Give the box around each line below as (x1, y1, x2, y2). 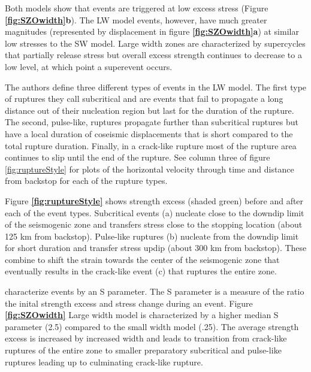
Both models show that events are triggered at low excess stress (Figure (5, 2, 268, 14)
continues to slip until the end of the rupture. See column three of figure (5, 151, 270, 164)
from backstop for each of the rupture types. (5, 174, 168, 187)
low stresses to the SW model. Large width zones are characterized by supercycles (5, 37, 306, 49)
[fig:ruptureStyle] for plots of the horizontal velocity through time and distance (5, 162, 294, 175)
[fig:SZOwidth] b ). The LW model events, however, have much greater (5, 13, 267, 26)
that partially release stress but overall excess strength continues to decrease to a (5, 49, 302, 61)
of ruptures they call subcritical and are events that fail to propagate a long (5, 92, 283, 105)
